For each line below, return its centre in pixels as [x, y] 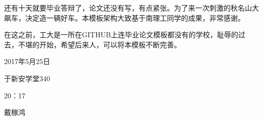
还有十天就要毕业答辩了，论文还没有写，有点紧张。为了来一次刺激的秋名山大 [131, 8]
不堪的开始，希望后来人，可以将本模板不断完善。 [99, 44]
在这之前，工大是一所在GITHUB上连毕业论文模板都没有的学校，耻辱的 [121, 35]
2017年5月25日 [27, 61]
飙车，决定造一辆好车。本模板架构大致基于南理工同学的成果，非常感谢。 [124, 17]
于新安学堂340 [27, 78]
